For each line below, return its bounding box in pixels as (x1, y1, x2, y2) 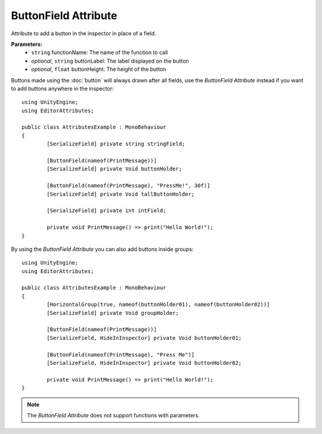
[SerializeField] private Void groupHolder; (47, 309, 179, 316)
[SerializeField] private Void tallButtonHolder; (47, 191, 195, 197)
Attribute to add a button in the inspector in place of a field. (11, 30, 156, 37)
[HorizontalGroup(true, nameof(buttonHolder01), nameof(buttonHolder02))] (47, 301, 270, 308)
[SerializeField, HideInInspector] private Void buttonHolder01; (47, 334, 242, 341)
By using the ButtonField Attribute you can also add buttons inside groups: (11, 245, 194, 253)
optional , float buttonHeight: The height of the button (31, 66, 166, 73)
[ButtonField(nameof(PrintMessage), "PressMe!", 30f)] (47, 182, 210, 189)
